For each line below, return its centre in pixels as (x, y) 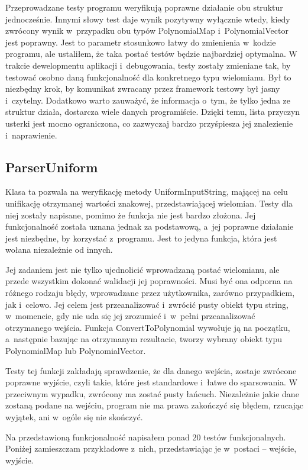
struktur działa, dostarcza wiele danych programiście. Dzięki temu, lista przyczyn (153, 112)
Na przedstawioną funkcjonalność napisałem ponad (98, 437)
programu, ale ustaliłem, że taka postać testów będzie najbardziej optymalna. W (151, 54)
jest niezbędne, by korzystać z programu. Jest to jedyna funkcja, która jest (141, 238)
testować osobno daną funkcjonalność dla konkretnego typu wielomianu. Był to (148, 77)
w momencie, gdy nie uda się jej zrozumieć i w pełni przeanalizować (130, 316)
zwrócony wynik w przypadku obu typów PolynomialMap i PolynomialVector (147, 30)
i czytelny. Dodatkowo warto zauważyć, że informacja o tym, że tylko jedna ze (148, 100)
